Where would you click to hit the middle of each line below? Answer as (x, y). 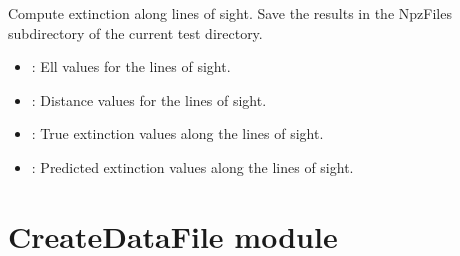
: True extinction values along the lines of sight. (177, 133)
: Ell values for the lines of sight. (131, 66)
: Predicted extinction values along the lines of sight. (192, 166)
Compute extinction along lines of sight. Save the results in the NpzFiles (230, 13)
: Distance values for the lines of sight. (149, 99)
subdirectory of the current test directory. (135, 32)
